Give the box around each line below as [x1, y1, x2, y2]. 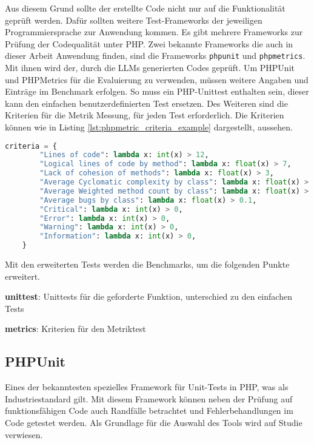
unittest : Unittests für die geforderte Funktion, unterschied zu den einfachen [5, 290, 292, 303]
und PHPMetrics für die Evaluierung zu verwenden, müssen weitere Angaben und [5, 73, 309, 86]
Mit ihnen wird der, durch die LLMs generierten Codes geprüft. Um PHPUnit [5, 61, 295, 74]
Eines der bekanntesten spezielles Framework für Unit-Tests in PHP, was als [5, 380, 289, 393]
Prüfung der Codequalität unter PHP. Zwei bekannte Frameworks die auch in [5, 37, 293, 50]
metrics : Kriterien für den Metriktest [5, 322, 146, 335]
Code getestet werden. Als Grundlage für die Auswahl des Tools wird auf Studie [5, 416, 302, 429]
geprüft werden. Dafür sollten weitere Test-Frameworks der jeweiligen [5, 13, 262, 26]
